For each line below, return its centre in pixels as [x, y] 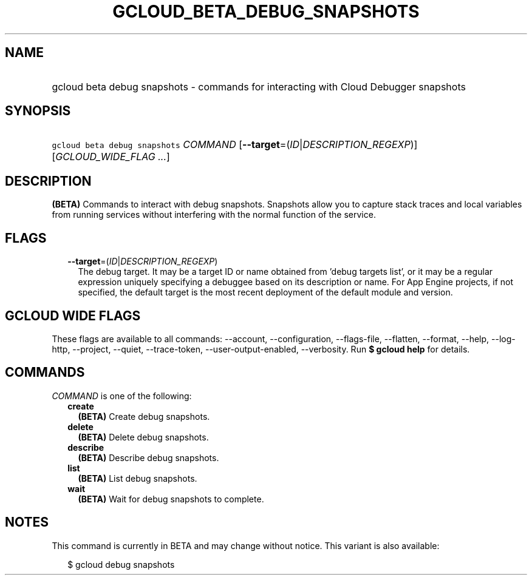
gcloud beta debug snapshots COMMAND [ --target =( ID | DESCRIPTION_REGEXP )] [235, 145]
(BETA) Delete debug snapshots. [143, 437]
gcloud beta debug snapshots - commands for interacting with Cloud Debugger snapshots [259, 86]
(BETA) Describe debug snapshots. [148, 457]
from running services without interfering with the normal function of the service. [214, 215]
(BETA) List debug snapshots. [138, 478]
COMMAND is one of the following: [122, 396]
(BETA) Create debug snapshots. [144, 416]
